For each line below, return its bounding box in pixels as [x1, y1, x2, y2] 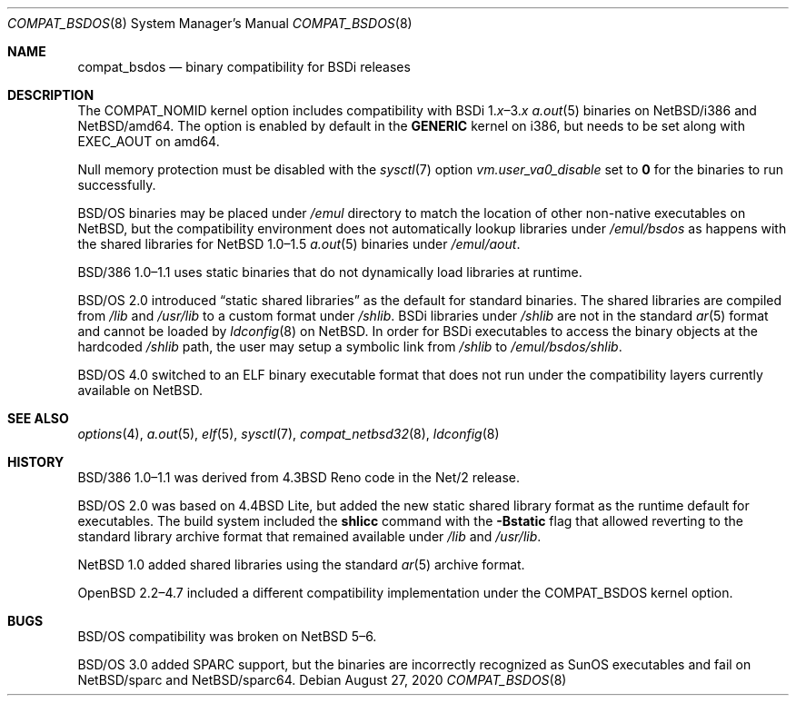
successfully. [77, 177, 156, 193]
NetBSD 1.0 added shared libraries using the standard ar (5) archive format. [77, 557, 525, 572]
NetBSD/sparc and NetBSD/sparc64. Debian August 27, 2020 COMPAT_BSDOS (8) [77, 672, 567, 688]
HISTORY [7, 454, 65, 470]
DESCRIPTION [7, 87, 95, 103]
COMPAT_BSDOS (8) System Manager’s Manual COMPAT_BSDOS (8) [7, 15, 413, 31]
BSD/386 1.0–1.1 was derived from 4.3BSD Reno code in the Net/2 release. [77, 470, 521, 485]
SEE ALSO [7, 411, 69, 426]
